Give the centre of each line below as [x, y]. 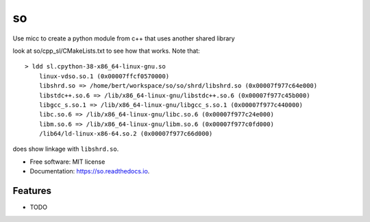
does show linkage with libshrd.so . [66, 149]
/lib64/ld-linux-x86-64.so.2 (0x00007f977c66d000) [126, 134]
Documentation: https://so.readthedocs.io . [90, 171]
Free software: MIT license [67, 162]
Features [32, 191]
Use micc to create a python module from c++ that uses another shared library [124, 38]
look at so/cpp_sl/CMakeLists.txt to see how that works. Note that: [106, 51]
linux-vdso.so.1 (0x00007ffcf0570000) [104, 76]
